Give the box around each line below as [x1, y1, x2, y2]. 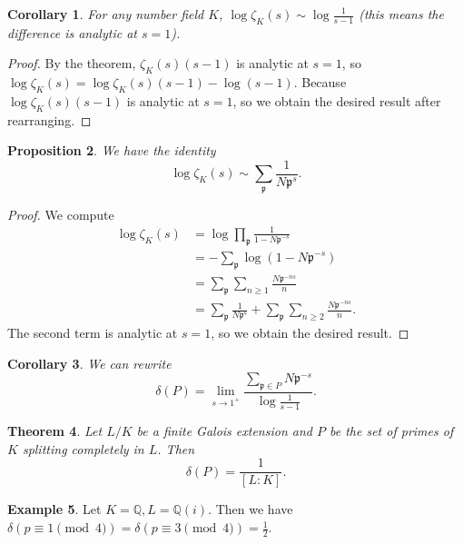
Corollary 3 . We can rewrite [7, 353, 172, 372]
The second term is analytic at [7, 323, 178, 341]
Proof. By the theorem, [7, 54, 136, 73]
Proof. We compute [7, 204, 114, 223]
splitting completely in [22, 439, 144, 458]
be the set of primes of [330, 421, 454, 440]
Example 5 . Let [7, 499, 102, 519]
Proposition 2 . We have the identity [7, 141, 216, 160]
